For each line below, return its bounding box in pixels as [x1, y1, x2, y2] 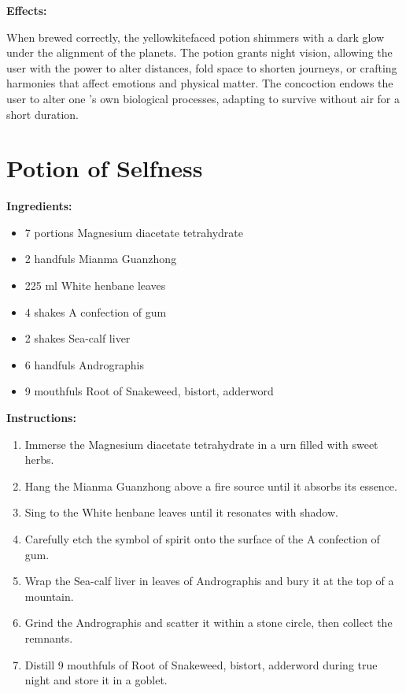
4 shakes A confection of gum [24, 303, 167, 320]
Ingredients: [6, 198, 72, 214]
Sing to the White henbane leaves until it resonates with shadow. [24, 504, 338, 521]
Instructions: [6, 409, 76, 426]
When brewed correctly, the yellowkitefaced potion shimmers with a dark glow [6, 28, 385, 45]
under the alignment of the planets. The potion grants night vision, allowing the [6, 44, 393, 61]
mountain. [24, 587, 74, 604]
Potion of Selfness [6, 152, 203, 184]
